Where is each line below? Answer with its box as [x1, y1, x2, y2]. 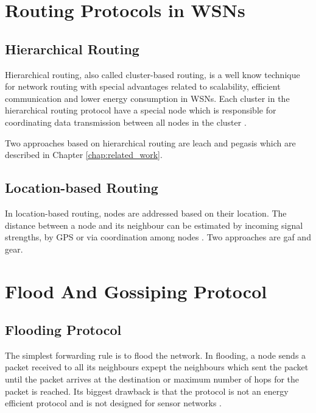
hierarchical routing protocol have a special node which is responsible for [5, 104, 276, 117]
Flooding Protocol [5, 320, 122, 339]
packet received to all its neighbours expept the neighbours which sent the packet [5, 361, 309, 373]
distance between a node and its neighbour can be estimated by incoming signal [5, 218, 303, 231]
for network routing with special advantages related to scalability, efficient [5, 80, 281, 93]
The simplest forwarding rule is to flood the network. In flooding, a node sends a [5, 348, 306, 361]
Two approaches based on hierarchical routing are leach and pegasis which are [5, 136, 296, 149]
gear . [5, 242, 23, 255]
